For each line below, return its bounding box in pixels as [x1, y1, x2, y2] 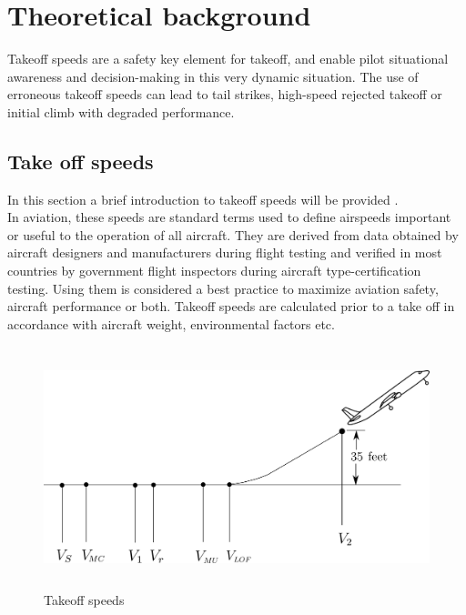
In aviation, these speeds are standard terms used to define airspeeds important [7, 207, 451, 227]
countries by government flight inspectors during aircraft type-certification [7, 261, 421, 280]
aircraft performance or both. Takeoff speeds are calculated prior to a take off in [7, 297, 455, 316]
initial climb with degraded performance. [7, 102, 235, 121]
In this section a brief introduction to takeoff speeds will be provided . [7, 189, 399, 208]
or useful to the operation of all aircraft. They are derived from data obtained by [7, 225, 459, 244]
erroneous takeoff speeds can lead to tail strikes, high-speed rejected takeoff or [7, 85, 442, 104]
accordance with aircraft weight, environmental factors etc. [7, 314, 335, 333]
